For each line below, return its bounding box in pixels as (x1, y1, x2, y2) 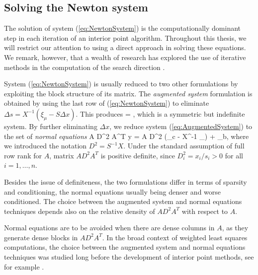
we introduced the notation (4, 140, 87, 151)
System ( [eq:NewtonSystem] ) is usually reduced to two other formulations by (4, 78, 238, 89)
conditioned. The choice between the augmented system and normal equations (4, 196, 242, 206)
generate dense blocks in (4, 232, 78, 242)
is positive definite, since (100, 150, 175, 160)
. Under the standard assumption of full (123, 140, 245, 151)
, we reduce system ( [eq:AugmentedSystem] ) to (109, 121, 253, 131)
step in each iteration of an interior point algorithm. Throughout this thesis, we (4, 32, 247, 43)
